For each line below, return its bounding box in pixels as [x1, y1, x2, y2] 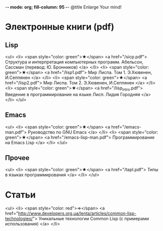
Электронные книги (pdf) [5, 22, 115, 32]
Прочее [5, 154, 30, 162]
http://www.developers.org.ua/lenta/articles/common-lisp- [18, 210, 137, 216]
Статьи [5, 189, 36, 200]
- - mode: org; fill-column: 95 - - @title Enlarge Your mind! [5, 4, 122, 10]
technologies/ [5, 216, 33, 222]
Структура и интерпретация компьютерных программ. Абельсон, [5, 59, 143, 65]
